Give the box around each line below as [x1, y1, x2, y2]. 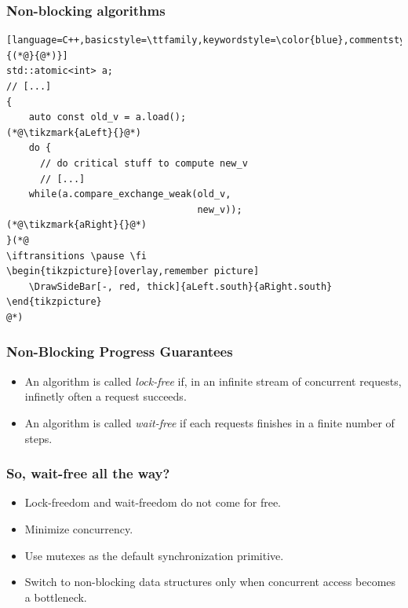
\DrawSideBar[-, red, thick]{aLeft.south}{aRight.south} [28, 280, 333, 292]
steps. [24, 430, 53, 446]
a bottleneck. [24, 588, 87, 605]
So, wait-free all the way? [6, 463, 170, 483]
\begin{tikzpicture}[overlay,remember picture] [6, 266, 260, 277]
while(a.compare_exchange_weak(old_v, [28, 189, 231, 200]
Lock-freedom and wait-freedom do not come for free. [24, 494, 282, 511]
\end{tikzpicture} [6, 296, 102, 308]
